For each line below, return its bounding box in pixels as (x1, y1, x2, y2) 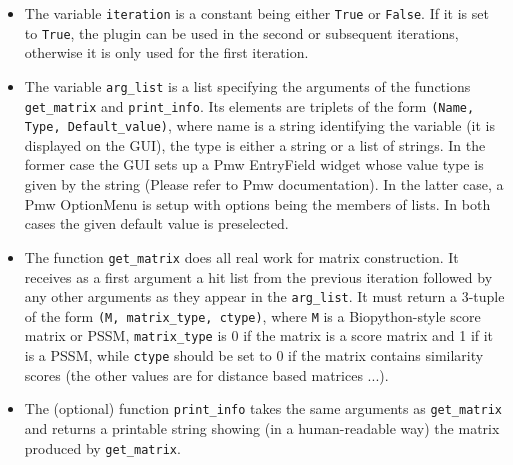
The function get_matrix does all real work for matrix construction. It (24, 246, 459, 267)
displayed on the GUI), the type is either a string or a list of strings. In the (24, 134, 486, 155)
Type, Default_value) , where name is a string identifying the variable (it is (24, 115, 495, 136)
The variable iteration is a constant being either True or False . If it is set (24, 3, 489, 23)
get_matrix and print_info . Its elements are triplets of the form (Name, (24, 95, 475, 116)
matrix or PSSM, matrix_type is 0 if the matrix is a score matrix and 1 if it (24, 325, 494, 346)
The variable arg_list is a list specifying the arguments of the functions (24, 75, 471, 96)
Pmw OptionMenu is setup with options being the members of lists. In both (24, 193, 491, 214)
